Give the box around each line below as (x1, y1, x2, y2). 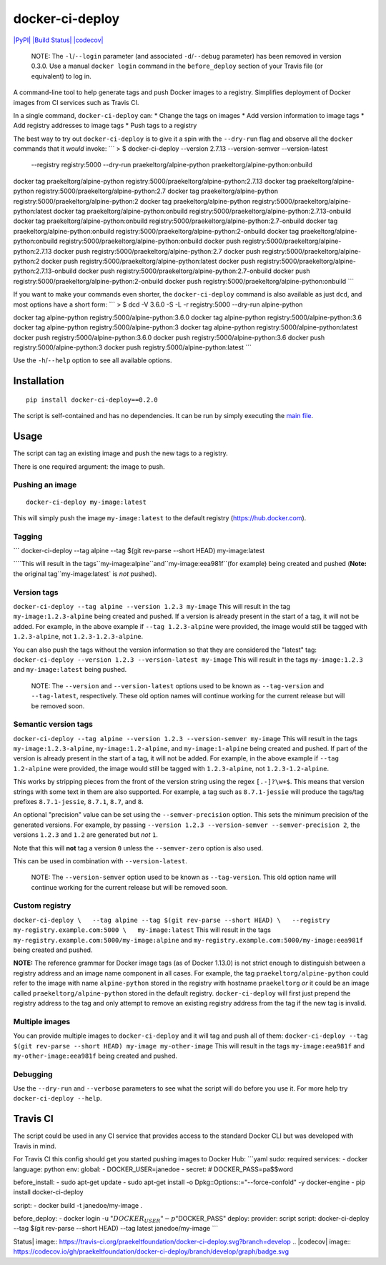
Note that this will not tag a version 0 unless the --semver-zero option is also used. (13, 843, 264, 852)
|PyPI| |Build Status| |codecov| (13, 36, 104, 44)
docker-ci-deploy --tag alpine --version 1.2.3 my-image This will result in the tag (13, 602, 291, 610)
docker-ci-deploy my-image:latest (26, 497, 147, 506)
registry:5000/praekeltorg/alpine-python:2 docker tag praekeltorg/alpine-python (13, 197, 251, 205)
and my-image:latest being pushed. (13, 665, 127, 674)
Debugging (13, 1069, 53, 1079)
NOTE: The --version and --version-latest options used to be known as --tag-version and (31, 681, 325, 690)
